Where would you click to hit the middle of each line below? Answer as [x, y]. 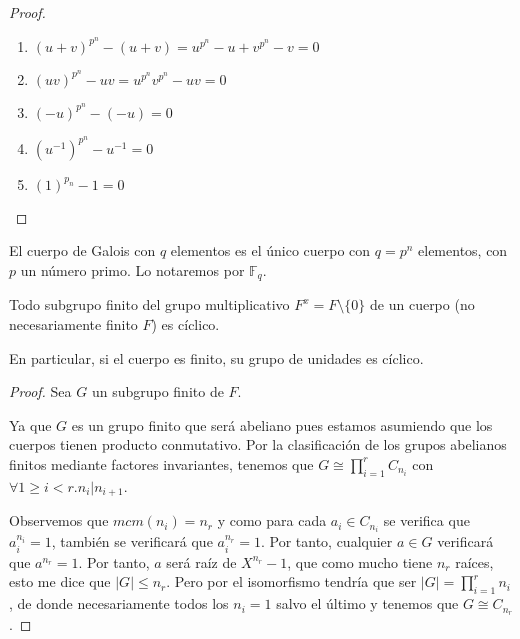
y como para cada [272, 520]
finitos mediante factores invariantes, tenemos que [161, 463]
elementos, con [463, 250]
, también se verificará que [132, 541]
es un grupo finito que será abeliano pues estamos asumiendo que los [282, 424]
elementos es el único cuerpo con [270, 250]
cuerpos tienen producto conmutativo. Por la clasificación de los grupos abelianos [258, 444]
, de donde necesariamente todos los [119, 603]
